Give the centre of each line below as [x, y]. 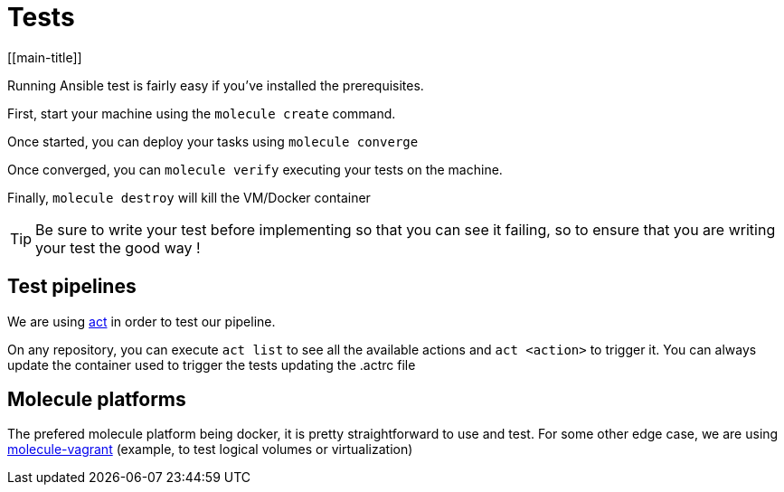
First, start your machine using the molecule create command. [202, 113]
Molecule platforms [97, 400]
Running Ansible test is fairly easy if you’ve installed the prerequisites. [216, 85]
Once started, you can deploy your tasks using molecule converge [213, 141]
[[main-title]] [45, 57]
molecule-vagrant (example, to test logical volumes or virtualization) [210, 449]
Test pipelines [72, 287]
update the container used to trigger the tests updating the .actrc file [212, 364]
